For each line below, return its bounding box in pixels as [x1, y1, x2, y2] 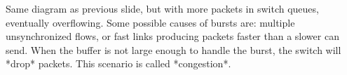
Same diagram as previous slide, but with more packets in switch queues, [6, 1, 319, 15]
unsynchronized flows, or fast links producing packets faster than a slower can [6, 29, 339, 43]
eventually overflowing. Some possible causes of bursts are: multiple [6, 15, 295, 29]
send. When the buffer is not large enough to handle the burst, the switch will [6, 42, 341, 57]
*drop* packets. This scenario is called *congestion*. [6, 56, 231, 71]
